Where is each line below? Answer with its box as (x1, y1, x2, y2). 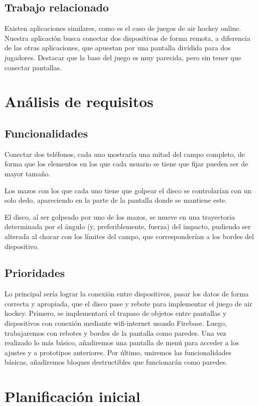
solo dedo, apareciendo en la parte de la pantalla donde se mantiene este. (4, 195, 227, 205)
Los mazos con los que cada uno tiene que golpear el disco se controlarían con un (4, 185, 252, 195)
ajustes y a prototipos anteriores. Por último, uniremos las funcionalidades (4, 347, 232, 357)
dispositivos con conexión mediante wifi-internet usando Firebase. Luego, (4, 318, 227, 328)
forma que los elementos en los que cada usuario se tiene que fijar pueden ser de (4, 158, 249, 169)
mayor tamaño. (4, 168, 51, 178)
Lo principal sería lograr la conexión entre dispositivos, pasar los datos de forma (4, 288, 249, 299)
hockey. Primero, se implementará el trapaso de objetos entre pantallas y (4, 308, 227, 318)
